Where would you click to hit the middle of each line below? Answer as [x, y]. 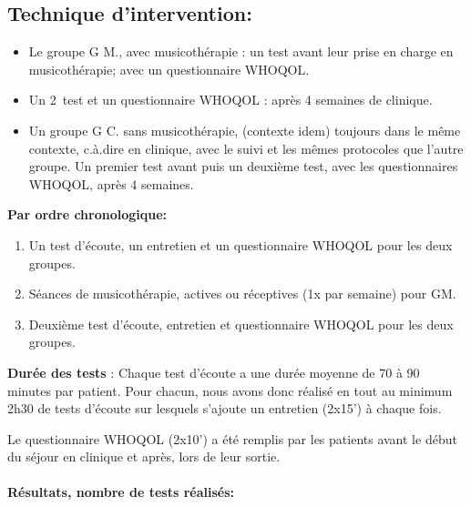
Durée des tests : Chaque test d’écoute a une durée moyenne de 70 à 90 [214, 372]
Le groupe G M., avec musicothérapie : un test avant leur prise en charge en [241, 51]
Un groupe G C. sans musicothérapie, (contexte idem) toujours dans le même [245, 130]
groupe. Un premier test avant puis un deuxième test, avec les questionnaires [243, 166]
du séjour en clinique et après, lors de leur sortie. [144, 456]
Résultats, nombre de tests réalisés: [121, 492]
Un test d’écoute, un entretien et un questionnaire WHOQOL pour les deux [241, 244]
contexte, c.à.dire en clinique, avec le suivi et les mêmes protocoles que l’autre [246, 148]
